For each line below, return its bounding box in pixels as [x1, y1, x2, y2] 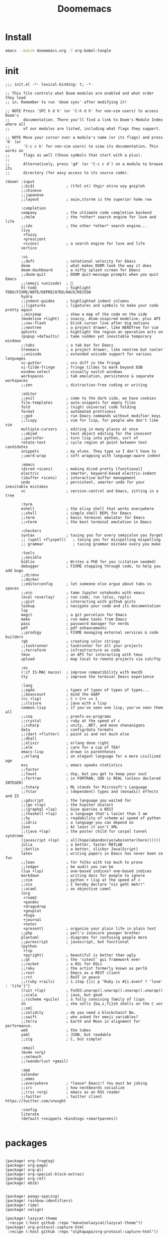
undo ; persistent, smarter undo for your [21, 479, 145, 485]
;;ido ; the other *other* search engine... [21, 223, 147, 228]
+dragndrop [23, 904, 46, 909]
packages [5, 1137, 48, 1149]
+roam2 [23, 895, 37, 900]
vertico [21, 245, 37, 251]
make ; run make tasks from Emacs [21, 617, 127, 622]
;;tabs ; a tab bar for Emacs [21, 342, 114, 348]
